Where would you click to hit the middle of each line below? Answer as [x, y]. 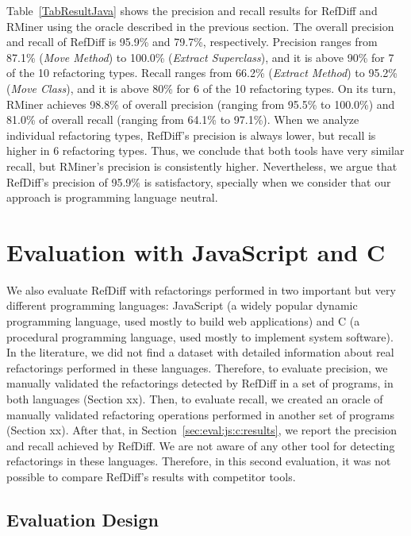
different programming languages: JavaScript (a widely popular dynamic [182, 305]
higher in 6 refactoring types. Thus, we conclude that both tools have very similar [205, 150]
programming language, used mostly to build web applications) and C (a [183, 321]
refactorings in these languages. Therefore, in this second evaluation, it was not [199, 461]
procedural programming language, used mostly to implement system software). [200, 336]
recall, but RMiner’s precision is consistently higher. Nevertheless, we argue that [202, 166]
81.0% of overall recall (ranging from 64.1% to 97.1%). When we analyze [183, 120]
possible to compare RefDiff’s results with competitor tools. [151, 476]
